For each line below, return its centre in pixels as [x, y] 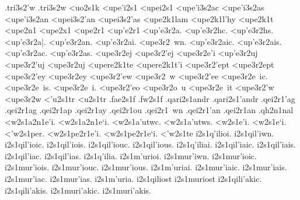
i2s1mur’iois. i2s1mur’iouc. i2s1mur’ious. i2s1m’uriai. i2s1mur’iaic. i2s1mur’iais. [146, 167]
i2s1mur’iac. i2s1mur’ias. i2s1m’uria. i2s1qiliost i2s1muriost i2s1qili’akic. [133, 178]
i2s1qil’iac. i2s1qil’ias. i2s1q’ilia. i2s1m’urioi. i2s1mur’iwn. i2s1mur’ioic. [131, 155]
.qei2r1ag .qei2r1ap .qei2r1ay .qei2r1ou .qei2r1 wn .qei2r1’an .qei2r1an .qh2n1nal [149, 110]
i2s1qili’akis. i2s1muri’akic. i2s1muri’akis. [78, 190]
